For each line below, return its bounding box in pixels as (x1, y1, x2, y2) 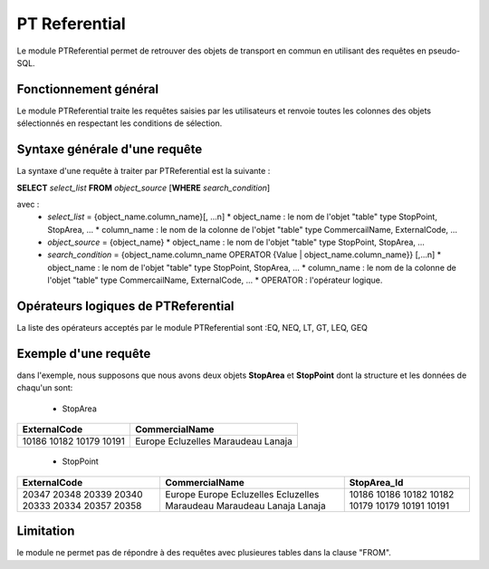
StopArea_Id (349, 476, 404, 488)
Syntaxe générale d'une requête (16, 141, 203, 158)
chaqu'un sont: (16, 382, 73, 393)
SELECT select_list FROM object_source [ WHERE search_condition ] (16, 182, 271, 193)
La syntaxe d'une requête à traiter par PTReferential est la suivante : (16, 166, 271, 177)
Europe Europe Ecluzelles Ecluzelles (165, 487, 320, 500)
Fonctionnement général (16, 82, 158, 97)
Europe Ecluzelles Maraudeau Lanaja (134, 435, 293, 448)
